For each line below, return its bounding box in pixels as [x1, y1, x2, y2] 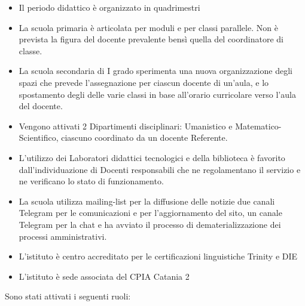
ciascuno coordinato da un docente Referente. [61, 131, 228, 144]
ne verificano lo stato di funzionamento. [19, 175, 164, 187]
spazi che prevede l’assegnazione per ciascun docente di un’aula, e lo [19, 76, 269, 88]
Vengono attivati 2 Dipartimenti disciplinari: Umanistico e [19, 119, 233, 132]
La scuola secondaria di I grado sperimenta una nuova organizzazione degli [19, 64, 292, 77]
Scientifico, [19, 131, 59, 144]
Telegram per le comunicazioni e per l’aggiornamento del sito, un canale [19, 206, 282, 219]
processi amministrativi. [19, 230, 107, 242]
